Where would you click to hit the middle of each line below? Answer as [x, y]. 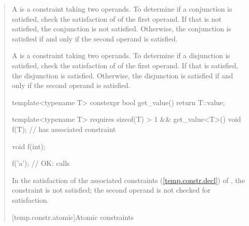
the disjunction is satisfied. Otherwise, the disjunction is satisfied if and [122, 75]
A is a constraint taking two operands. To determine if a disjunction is [121, 55]
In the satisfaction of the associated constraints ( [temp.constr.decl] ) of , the [128, 180]
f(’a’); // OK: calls [41, 163]
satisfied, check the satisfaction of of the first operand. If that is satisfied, [125, 65]
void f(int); [29, 146]
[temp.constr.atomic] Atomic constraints [73, 217]
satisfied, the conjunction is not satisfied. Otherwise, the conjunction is [121, 29]
